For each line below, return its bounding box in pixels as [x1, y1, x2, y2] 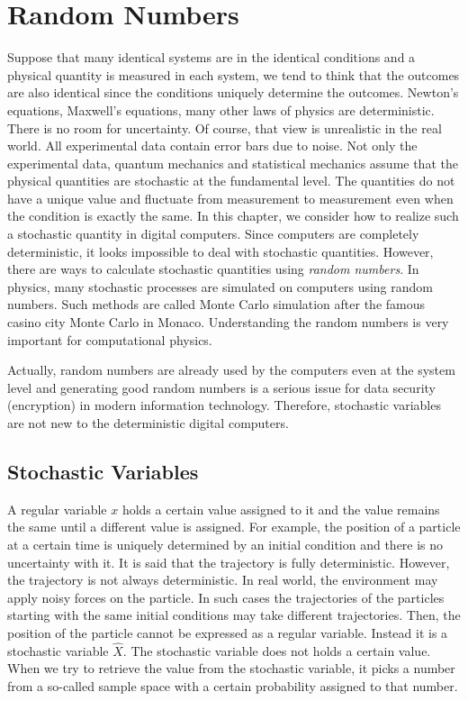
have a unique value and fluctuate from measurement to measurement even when [7, 188, 454, 207]
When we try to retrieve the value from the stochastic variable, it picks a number [7, 659, 455, 678]
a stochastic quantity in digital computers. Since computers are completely [7, 224, 419, 243]
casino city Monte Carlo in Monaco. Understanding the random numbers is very [7, 313, 449, 332]
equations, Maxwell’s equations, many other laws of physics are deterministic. [7, 100, 435, 119]
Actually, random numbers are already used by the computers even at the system [7, 360, 455, 379]
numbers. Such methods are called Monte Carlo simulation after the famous [7, 295, 426, 314]
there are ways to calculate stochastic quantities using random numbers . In [7, 259, 419, 278]
